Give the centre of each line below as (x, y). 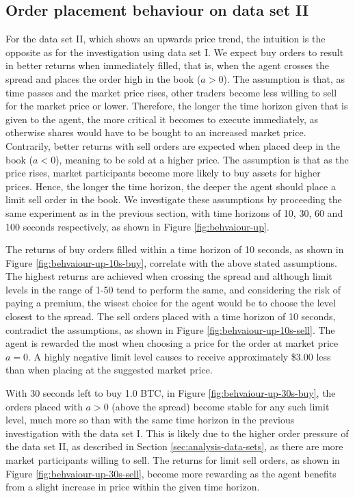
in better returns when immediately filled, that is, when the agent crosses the (168, 65)
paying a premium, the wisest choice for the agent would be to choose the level (171, 303)
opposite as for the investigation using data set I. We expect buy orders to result (175, 52)
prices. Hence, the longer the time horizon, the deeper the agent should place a (171, 186)
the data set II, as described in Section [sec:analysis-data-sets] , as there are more (174, 446)
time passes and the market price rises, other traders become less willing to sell (171, 92)
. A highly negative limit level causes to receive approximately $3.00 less (180, 356)
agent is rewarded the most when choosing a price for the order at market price (172, 343)
